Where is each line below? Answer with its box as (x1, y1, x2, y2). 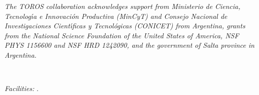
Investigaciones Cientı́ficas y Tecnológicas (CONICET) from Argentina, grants (5, 20, 245, 31)
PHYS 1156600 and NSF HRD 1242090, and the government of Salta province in (5, 40, 254, 50)
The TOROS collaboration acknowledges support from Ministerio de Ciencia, (5, 1, 240, 11)
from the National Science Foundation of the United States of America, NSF (5, 30, 239, 40)
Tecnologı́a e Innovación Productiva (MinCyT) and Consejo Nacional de (5, 10, 227, 21)
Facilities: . (5, 83, 39, 94)
